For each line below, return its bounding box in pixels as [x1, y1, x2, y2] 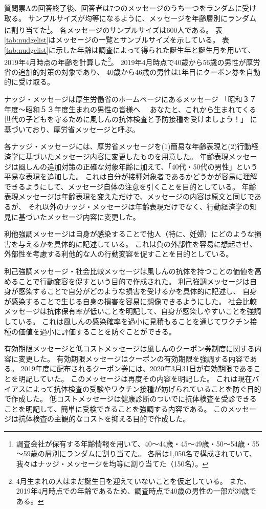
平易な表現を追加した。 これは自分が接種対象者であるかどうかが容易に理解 [4, 171, 257, 182]
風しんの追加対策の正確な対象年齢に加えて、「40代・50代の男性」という [18, 161, 258, 172]
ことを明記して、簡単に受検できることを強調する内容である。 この [4, 403, 228, 414]
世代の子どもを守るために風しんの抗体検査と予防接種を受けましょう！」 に [4, 114, 257, 124]
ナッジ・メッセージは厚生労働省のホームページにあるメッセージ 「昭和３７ [4, 94, 257, 104]
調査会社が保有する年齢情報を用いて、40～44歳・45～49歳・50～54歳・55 [16, 438, 259, 449]
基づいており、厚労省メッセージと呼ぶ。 [4, 123, 140, 134]
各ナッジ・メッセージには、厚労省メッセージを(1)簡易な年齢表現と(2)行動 [4, 141, 252, 152]
